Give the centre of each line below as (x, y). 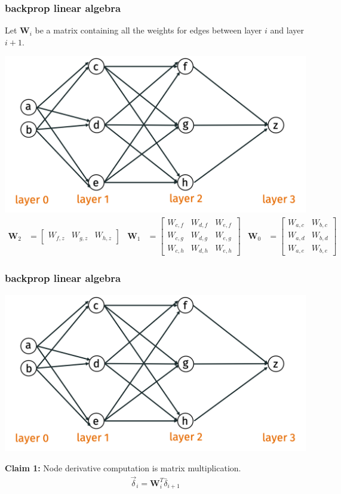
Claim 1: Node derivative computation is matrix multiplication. (123, 468)
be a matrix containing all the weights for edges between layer (148, 30)
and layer (287, 30)
